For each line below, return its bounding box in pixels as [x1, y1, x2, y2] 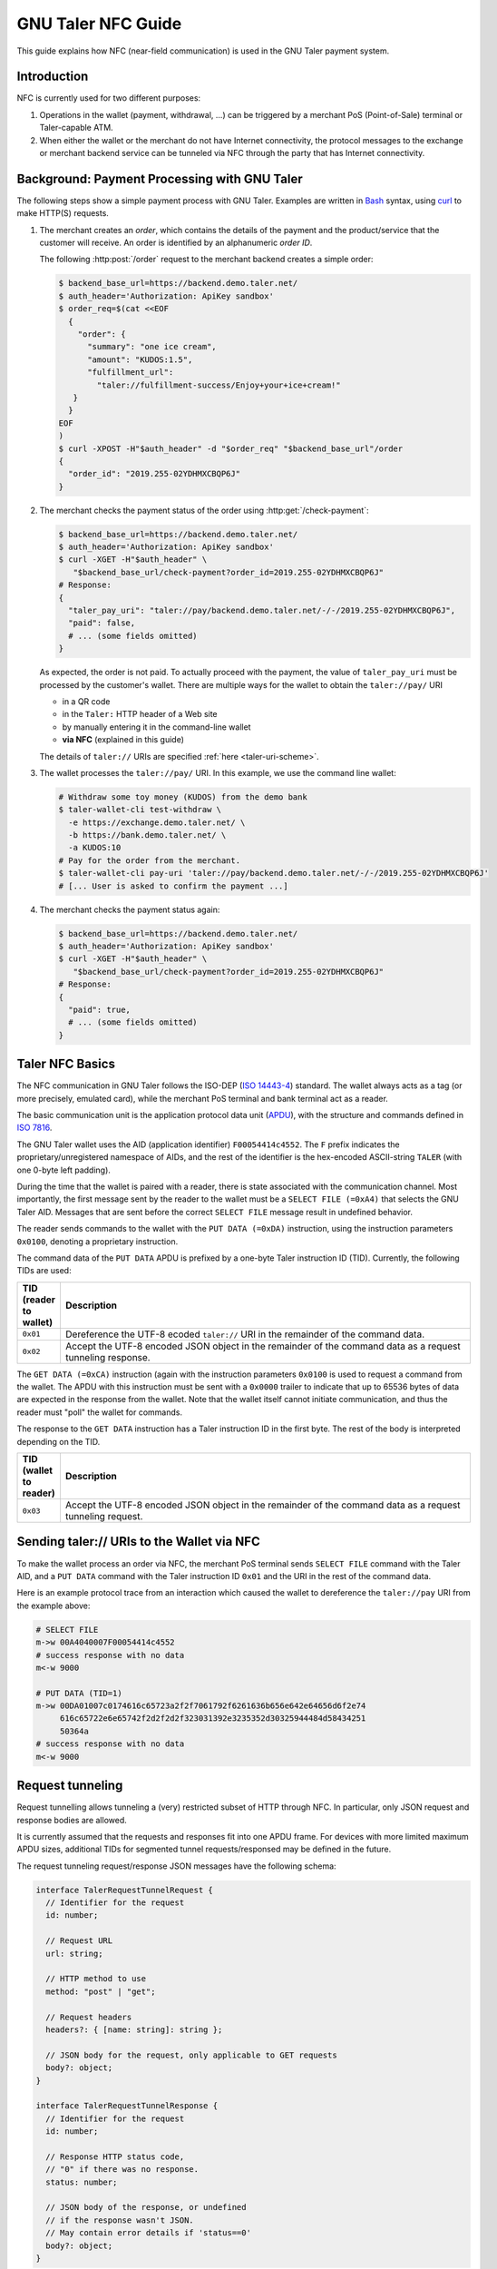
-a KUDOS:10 [68, 842, 122, 853]
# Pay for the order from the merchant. [58, 855, 240, 866]
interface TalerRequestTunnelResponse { [35, 2101, 218, 2111]
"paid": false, [68, 618, 136, 628]
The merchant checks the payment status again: [39, 904, 220, 915]
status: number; [45, 2176, 118, 2187]
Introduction [16, 69, 89, 84]
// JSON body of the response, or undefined [45, 2202, 247, 2213]
